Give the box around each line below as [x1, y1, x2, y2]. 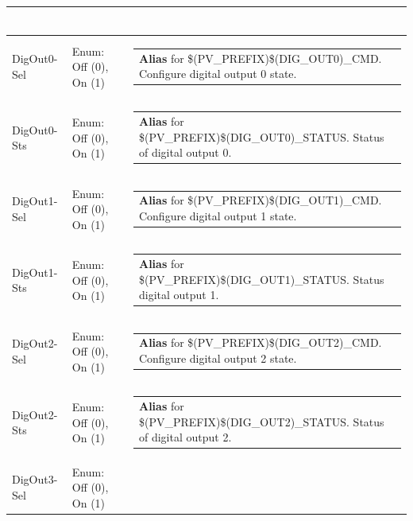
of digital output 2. [138, 429, 232, 445]
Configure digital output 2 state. [138, 350, 297, 367]
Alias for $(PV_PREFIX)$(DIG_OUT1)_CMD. [138, 192, 382, 208]
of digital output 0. [138, 144, 232, 161]
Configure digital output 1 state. [138, 208, 297, 224]
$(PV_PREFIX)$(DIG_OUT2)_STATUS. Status [138, 413, 384, 430]
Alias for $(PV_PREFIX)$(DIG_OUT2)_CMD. [138, 334, 382, 351]
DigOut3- [12, 471, 58, 488]
